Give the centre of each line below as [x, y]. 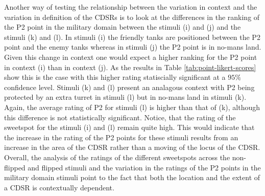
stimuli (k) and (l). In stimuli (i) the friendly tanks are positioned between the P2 [132, 37]
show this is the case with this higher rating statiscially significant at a [115, 77]
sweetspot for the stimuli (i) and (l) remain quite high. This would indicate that [129, 127]
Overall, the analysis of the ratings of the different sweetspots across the [117, 157]
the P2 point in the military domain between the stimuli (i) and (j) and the [123, 27]
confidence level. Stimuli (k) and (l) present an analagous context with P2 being [129, 87]
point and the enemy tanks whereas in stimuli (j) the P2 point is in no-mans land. [133, 47]
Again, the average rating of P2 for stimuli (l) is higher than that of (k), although [132, 107]
